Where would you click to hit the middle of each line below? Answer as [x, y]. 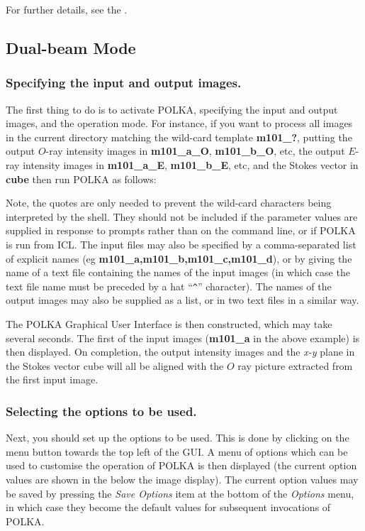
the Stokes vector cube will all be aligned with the [115, 365]
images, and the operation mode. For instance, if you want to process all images [179, 123]
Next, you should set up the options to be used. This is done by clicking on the [178, 438]
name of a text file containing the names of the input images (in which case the [178, 272]
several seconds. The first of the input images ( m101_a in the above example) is [183, 338]
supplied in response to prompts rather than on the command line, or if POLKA [181, 230]
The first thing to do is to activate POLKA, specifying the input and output [172, 109]
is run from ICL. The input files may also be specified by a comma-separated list [181, 244]
